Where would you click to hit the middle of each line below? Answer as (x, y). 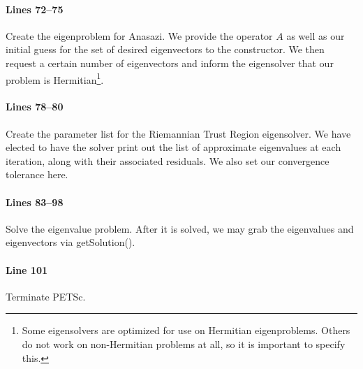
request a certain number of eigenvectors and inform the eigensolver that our (170, 63)
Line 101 (27, 269)
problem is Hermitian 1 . (55, 78)
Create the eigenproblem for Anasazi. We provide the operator (139, 35)
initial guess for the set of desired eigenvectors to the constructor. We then (165, 49)
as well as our (316, 35)
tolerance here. (37, 174)
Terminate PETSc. (46, 296)
